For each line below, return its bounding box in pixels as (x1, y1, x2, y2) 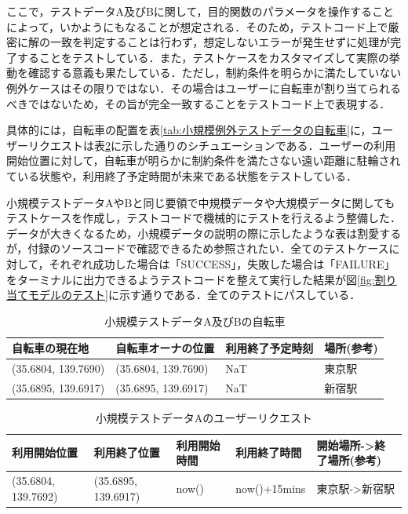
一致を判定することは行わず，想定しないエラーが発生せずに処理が (49, 34, 391, 50)
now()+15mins (235, 479, 306, 496)
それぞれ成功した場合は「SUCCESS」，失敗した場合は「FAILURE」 (49, 255, 395, 272)
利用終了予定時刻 (225, 340, 314, 356)
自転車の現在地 (12, 340, 89, 356)
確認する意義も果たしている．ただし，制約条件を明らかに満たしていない (27, 64, 402, 81)
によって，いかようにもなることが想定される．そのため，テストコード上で (6, 18, 388, 35)
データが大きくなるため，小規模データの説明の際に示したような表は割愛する (6, 224, 402, 241)
